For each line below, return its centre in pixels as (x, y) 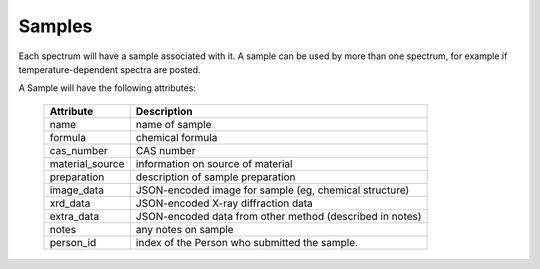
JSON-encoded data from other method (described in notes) (278, 216)
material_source (87, 163)
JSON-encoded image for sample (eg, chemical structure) (272, 190)
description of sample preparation (215, 177)
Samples (55, 26)
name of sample (173, 124)
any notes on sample (184, 229)
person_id (73, 242)
